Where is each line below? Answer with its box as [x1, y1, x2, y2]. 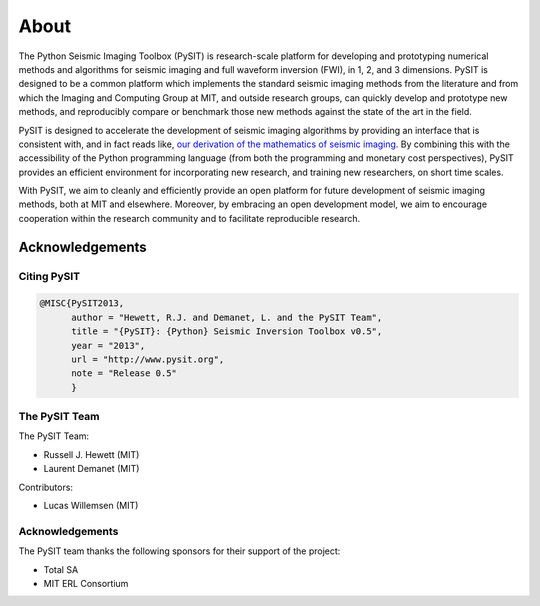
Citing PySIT [18, 269, 81, 283]
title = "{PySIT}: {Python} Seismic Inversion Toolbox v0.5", [71, 326, 383, 337]
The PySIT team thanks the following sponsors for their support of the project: [18, 545, 341, 557]
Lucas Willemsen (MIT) [43, 500, 139, 512]
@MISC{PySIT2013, [39, 298, 125, 309]
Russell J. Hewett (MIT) [43, 448, 140, 460]
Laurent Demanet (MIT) [43, 463, 140, 475]
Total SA [43, 563, 79, 575]
